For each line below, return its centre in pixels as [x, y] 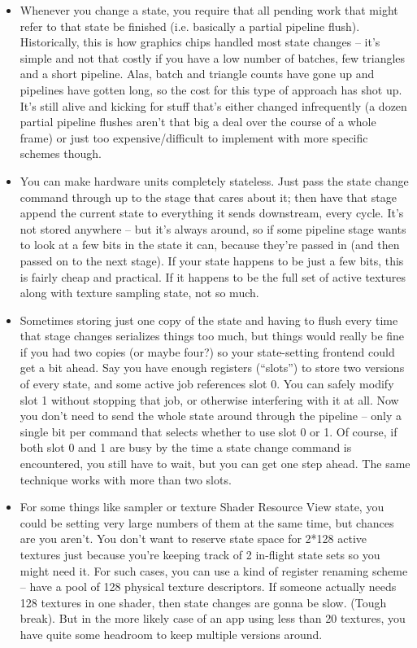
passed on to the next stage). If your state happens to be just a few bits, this [212, 260]
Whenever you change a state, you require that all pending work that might [209, 10]
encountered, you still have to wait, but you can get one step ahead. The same [215, 464]
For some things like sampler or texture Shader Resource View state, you [202, 507]
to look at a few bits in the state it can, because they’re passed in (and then [210, 245]
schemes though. [61, 153]
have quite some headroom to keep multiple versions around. [171, 634]
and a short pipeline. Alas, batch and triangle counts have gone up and [197, 74]
